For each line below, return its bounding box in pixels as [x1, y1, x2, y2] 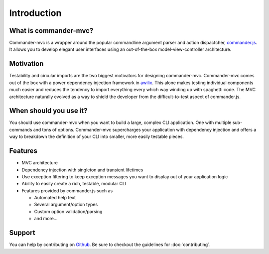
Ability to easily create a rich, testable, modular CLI [21, 181, 127, 187]
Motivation [9, 60, 44, 68]
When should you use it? [9, 107, 88, 115]
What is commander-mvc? [9, 26, 94, 35]
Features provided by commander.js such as [21, 187, 113, 194]
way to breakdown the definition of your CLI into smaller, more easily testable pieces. [9, 133, 184, 139]
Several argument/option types [34, 202, 98, 208]
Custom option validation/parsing [34, 208, 103, 214]
